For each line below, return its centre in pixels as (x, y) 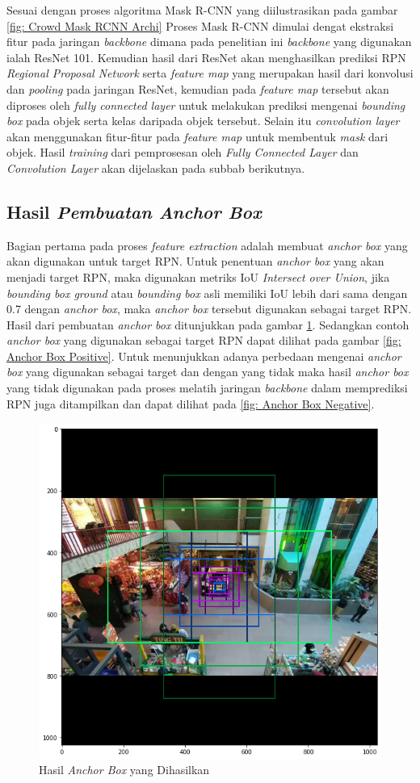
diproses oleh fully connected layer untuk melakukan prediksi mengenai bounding (206, 105)
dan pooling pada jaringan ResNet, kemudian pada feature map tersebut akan (198, 88)
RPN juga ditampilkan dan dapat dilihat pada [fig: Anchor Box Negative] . (191, 403)
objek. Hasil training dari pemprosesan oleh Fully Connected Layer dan (183, 152)
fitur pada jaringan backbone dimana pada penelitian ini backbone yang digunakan (209, 42)
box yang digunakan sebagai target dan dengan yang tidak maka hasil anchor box (208, 372)
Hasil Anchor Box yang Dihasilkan (124, 770)
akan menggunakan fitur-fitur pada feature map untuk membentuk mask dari (197, 136)
